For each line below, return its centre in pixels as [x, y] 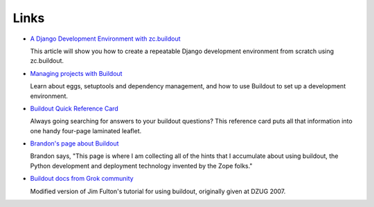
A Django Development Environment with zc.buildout [105, 39]
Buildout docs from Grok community [82, 179]
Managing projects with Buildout [76, 73]
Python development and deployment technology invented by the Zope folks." [141, 166]
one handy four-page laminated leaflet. [86, 130]
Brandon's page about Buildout [74, 144]
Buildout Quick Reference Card [74, 108]
